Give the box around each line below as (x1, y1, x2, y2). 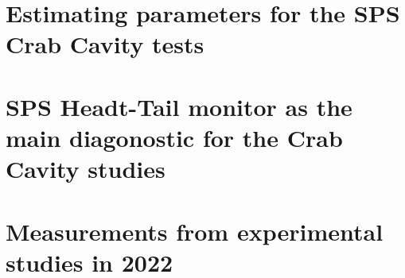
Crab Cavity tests (6, 28, 204, 60)
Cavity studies (6, 153, 166, 185)
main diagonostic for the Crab (6, 121, 343, 153)
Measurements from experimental (6, 214, 384, 247)
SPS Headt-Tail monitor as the (6, 90, 352, 122)
